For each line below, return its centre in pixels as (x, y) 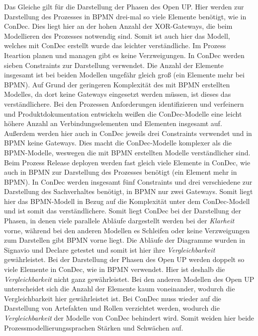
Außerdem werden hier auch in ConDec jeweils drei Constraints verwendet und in (128, 133)
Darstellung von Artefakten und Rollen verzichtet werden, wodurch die (112, 308)
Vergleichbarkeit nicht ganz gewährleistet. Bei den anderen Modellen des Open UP (129, 279)
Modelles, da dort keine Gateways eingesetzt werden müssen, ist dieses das (118, 94)
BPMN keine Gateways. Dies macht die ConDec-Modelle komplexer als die (118, 143)
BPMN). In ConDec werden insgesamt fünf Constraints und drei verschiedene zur (128, 181)
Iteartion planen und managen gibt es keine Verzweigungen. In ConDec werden (124, 55)
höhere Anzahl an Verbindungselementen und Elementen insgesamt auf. (113, 123)
